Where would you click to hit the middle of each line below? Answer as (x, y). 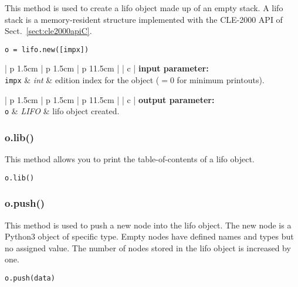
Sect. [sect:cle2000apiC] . (48, 31)
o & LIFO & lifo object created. (62, 111)
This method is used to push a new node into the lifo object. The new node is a (148, 225)
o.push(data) (30, 278)
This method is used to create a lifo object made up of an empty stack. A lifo (144, 8)
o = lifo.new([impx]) (47, 49)
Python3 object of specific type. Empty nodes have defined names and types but (149, 236)
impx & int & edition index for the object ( (82, 80)
